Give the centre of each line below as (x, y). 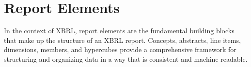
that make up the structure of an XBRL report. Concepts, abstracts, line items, (122, 40)
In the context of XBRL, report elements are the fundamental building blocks (119, 31)
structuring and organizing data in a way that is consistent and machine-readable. (126, 59)
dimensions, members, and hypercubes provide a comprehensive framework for (120, 49)
